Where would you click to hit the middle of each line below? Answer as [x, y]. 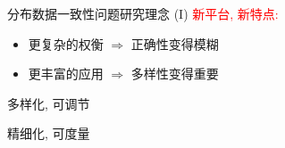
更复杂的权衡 [66, 43]
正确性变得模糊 [175, 43]
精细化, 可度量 [49, 133]
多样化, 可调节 [49, 103]
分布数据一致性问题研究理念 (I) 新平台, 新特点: [143, 13]
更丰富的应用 [66, 74]
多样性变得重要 [175, 74]
